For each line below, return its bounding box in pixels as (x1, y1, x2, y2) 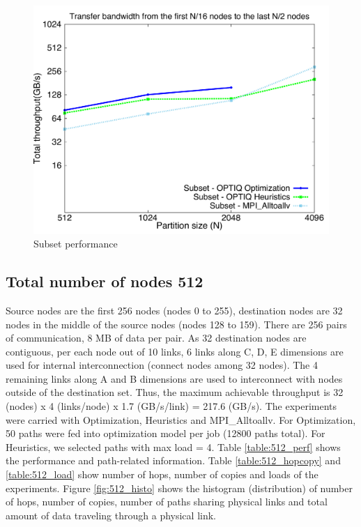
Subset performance (33, 236, 118, 251)
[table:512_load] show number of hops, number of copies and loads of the (6, 467, 318, 482)
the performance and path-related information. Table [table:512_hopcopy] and (6, 453, 341, 468)
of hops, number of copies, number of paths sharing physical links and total (6, 494, 328, 509)
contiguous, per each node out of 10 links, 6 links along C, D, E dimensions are (6, 344, 344, 358)
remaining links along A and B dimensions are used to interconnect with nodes (6, 371, 343, 385)
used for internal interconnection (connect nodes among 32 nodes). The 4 (6, 358, 318, 372)
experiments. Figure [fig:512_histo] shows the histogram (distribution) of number (6, 480, 353, 495)
